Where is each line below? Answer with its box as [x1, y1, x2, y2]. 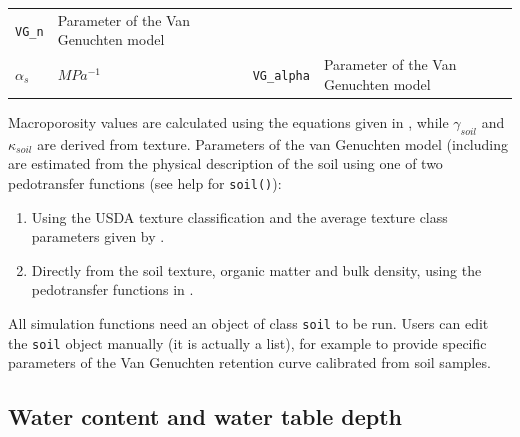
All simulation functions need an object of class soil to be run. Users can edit [8, 312, 489, 333]
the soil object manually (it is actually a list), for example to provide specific [8, 332, 487, 353]
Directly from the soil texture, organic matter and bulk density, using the [31, 259, 482, 280]
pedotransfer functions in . [31, 279, 194, 300]
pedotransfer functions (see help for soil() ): [8, 172, 282, 193]
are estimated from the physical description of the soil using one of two [8, 153, 443, 174]
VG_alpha [252, 68, 310, 83]
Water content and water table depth [8, 401, 402, 432]
